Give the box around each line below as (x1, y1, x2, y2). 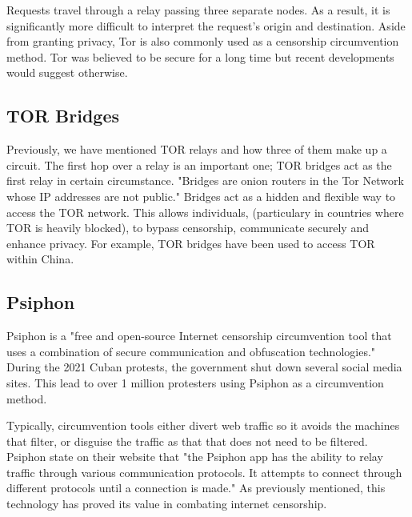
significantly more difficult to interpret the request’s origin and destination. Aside (6, 17, 406, 34)
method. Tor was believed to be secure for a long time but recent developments (6, 48, 394, 65)
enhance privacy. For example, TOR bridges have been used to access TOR (6, 234, 375, 251)
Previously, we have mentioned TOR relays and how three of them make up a (6, 141, 387, 158)
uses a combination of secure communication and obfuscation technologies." (6, 343, 376, 359)
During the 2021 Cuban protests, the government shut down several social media (6, 359, 402, 375)
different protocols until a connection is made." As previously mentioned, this (6, 479, 386, 496)
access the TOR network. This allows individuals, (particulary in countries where (6, 203, 404, 220)
